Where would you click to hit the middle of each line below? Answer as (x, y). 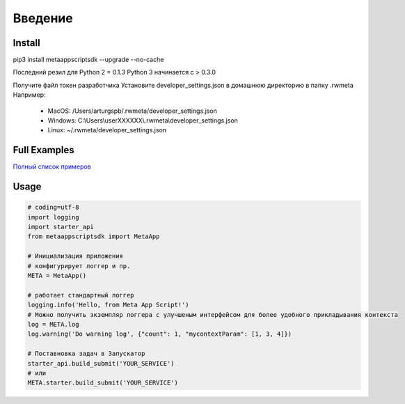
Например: (29, 95)
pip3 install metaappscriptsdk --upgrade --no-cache (88, 60)
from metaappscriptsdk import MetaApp (94, 236)
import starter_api (61, 227)
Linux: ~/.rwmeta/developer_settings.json (107, 130)
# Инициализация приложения (75, 256)
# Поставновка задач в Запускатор (86, 354)
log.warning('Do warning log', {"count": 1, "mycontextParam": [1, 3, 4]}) (160, 334)
